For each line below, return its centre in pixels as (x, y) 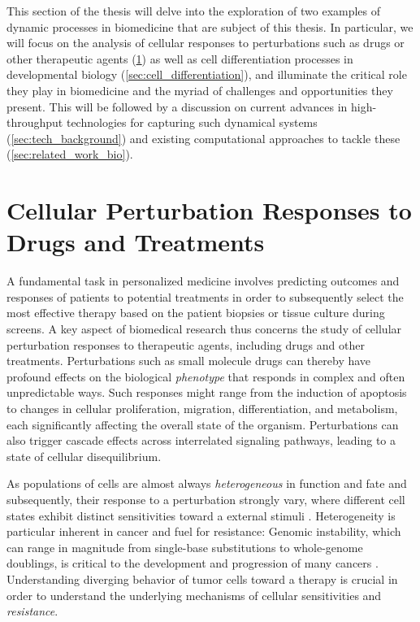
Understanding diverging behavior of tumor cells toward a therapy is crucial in (202, 579)
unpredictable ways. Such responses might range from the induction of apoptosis (207, 392)
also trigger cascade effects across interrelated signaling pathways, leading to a (201, 440)
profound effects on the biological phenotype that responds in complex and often (206, 376)
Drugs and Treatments (136, 242)
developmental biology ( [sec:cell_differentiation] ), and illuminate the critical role (207, 74)
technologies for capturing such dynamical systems (192, 122)
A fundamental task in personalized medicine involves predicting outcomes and (203, 281)
